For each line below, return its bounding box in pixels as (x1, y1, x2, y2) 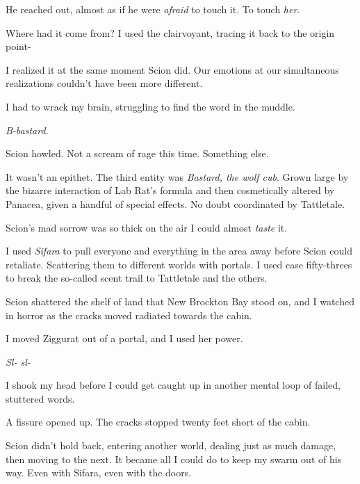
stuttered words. (6, 391, 75, 405)
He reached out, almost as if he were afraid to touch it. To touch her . (6, 2, 300, 16)
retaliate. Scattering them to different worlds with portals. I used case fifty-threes (6, 257, 352, 271)
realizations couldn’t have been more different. (6, 76, 203, 90)
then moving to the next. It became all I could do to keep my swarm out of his (6, 451, 342, 466)
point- (6, 39, 31, 54)
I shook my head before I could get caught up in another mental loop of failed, (6, 378, 341, 392)
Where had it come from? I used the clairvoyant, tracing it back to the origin (6, 25, 335, 40)
